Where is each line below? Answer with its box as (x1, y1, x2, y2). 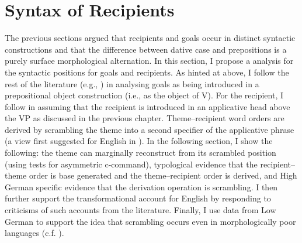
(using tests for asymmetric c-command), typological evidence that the (5, 158, 258, 170)
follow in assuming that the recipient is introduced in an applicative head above (5, 100, 290, 112)
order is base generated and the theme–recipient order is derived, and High (29, 169, 297, 182)
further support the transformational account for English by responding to (5, 192, 271, 204)
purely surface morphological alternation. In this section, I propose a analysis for (5, 54, 294, 67)
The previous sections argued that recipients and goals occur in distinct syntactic (5, 32, 296, 44)
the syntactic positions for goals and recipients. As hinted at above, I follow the (5, 66, 289, 78)
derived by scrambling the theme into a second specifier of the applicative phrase (5, 123, 294, 135)
